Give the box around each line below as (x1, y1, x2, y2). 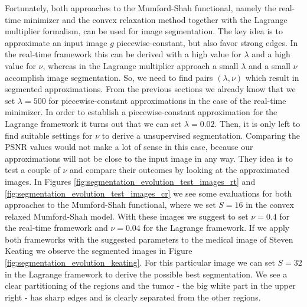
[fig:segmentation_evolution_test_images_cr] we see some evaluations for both (5, 187, 292, 199)
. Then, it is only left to (214, 117, 301, 129)
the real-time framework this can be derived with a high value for (5, 48, 241, 60)
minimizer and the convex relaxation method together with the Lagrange (23, 13, 288, 25)
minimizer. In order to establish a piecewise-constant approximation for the (5, 106, 277, 118)
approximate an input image (5, 36, 107, 48)
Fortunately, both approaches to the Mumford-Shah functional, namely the (5, 2, 276, 14)
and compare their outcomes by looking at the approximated (70, 164, 290, 176)
